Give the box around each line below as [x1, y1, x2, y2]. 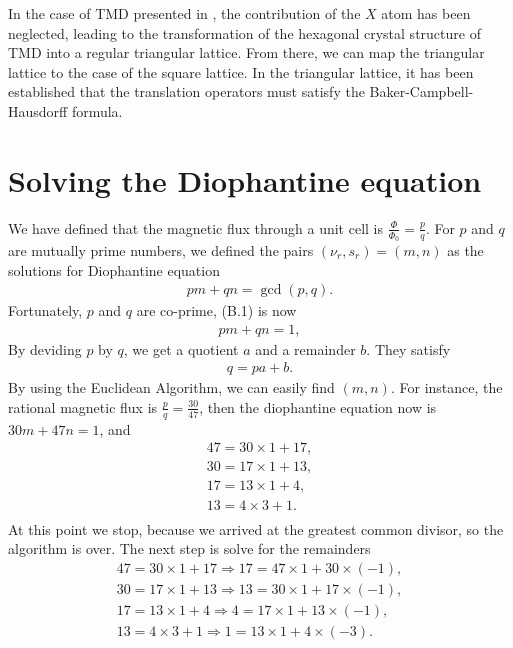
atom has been [381, 3, 471, 23]
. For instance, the [390, 377, 503, 398]
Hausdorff [8, 100, 68, 121]
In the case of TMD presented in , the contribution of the [8, 3, 361, 23]
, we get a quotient [123, 338, 239, 359]
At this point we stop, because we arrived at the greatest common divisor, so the [8, 518, 504, 539]
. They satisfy [366, 338, 451, 359]
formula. [71, 100, 123, 121]
